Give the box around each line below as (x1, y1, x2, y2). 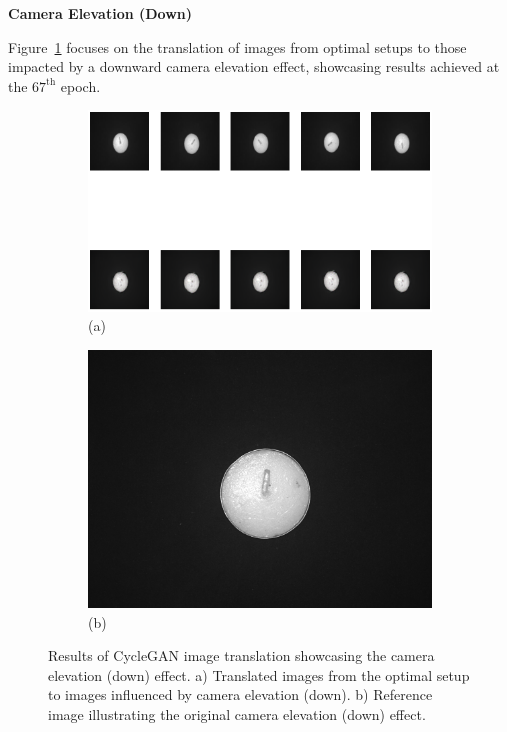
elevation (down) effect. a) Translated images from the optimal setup (48, 664, 470, 685)
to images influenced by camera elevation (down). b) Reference (48, 684, 433, 705)
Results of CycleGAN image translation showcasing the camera (48, 645, 435, 666)
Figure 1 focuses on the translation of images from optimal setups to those (8, 36, 467, 57)
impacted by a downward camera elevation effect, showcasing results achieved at (8, 56, 500, 77)
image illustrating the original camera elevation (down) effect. (48, 703, 426, 724)
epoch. (60, 75, 101, 96)
